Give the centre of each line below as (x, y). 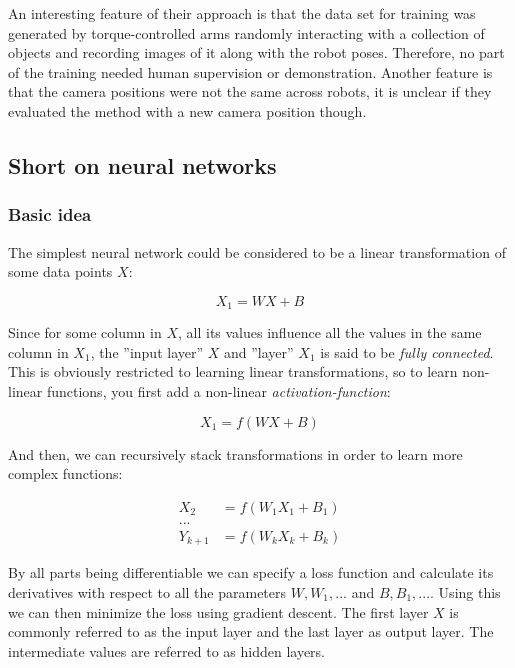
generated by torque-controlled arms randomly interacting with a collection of (246, 32)
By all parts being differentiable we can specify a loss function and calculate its (251, 572)
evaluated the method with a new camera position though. (187, 110)
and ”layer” (258, 351)
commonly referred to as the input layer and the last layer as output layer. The (251, 631)
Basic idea (50, 214)
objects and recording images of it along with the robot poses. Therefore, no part (256, 52)
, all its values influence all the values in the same (329, 332)
